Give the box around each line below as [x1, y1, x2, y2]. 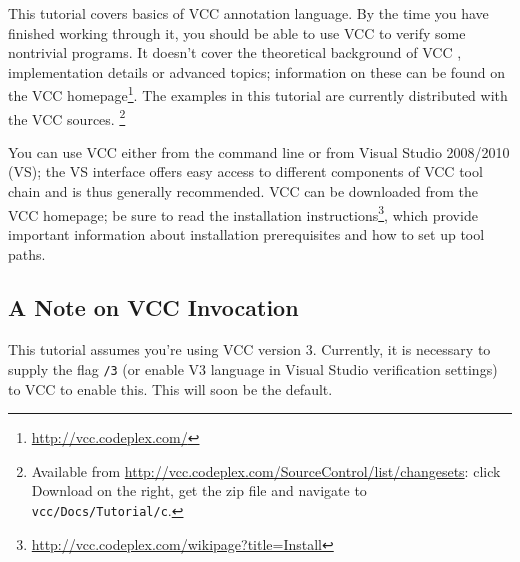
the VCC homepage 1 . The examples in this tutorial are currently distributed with [8, 82, 508, 106]
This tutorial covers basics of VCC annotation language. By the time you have [8, 3, 489, 23]
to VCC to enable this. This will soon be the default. [8, 378, 333, 399]
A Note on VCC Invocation [8, 292, 299, 323]
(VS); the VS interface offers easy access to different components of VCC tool [8, 161, 483, 182]
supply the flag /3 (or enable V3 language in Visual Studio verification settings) [8, 358, 498, 379]
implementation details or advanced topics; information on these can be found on [8, 61, 505, 82]
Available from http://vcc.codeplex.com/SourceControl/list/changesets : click [31, 460, 501, 481]
